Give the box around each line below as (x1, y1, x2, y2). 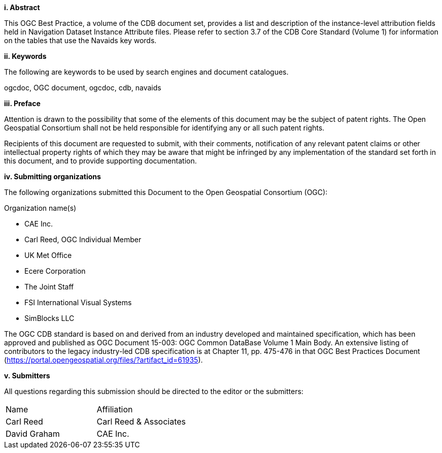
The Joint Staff (24, 282, 74, 291)
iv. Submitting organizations (4, 172, 101, 181)
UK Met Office (24, 251, 72, 260)
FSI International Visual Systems (24, 298, 132, 307)
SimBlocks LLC (24, 314, 75, 322)
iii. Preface (4, 99, 41, 108)
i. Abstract (4, 3, 40, 12)
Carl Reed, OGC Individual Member (24, 235, 142, 244)
